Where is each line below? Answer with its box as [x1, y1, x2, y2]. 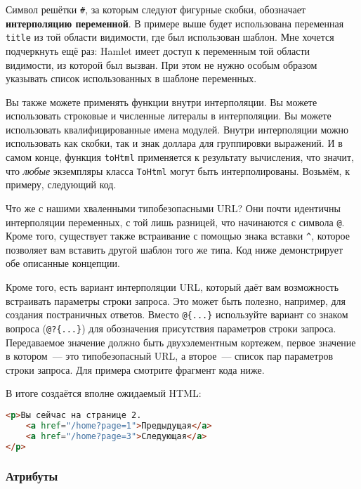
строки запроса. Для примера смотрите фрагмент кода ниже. [6, 362, 265, 377]
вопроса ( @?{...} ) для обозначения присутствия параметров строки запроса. [6, 320, 336, 335]
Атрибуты [6, 467, 58, 485]
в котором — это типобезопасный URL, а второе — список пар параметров [6, 348, 334, 363]
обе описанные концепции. [6, 256, 120, 270]
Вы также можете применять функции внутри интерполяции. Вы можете [6, 94, 317, 109]
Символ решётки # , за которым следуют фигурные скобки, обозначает [6, 2, 306, 16]
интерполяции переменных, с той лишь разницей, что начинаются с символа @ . [6, 214, 345, 229]
